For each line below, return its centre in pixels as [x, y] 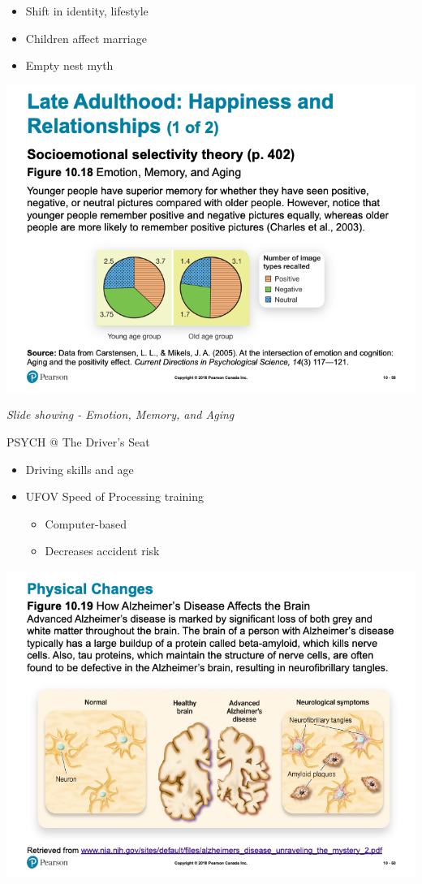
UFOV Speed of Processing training [114, 496]
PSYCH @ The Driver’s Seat [78, 441]
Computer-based [86, 523]
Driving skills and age [80, 469]
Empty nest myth [69, 65]
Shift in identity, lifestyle [87, 11]
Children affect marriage [86, 38]
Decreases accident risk [102, 551]
